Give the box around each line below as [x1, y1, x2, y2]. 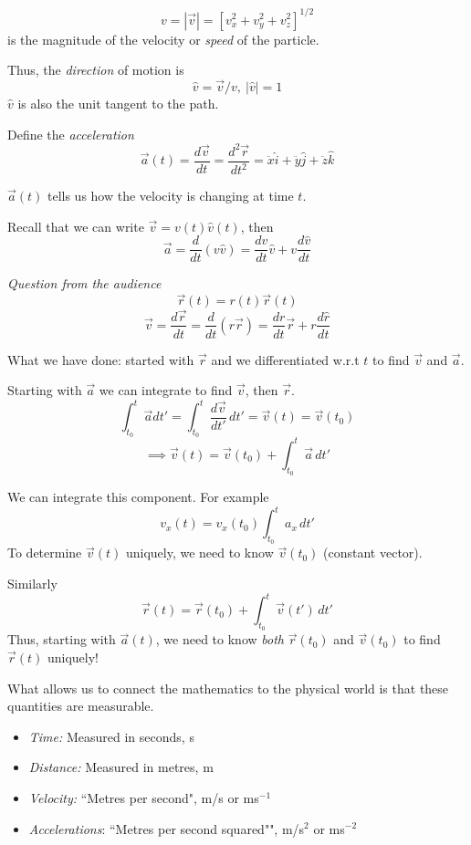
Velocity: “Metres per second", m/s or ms [28, 788, 259, 807]
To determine [7, 543, 82, 562]
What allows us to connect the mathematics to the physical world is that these [7, 678, 449, 697]
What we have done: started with [7, 349, 194, 369]
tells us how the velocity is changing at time [47, 186, 294, 204]
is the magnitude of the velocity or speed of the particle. [7, 29, 319, 48]
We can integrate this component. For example [7, 487, 269, 506]
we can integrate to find [99, 381, 233, 400]
